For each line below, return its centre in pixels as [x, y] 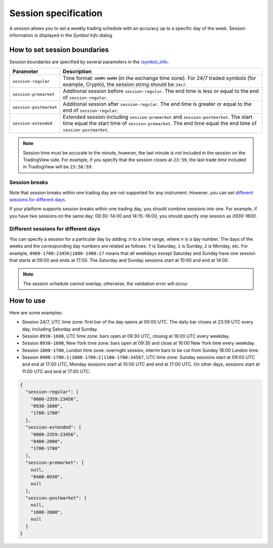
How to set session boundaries [59, 50]
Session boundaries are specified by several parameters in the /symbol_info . [89, 62]
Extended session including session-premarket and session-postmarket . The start [158, 117]
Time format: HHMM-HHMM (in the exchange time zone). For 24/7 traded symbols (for [160, 78]
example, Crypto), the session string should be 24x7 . [125, 84]
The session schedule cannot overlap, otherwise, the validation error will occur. [106, 284]
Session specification [56, 13]
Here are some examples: [36, 312]
